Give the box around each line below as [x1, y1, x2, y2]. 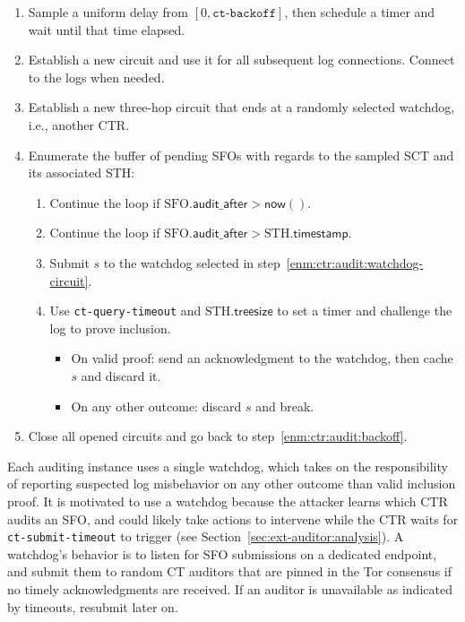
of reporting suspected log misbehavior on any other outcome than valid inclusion [7, 474, 456, 493]
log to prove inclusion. [49, 318, 171, 337]
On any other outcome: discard [71, 396, 242, 415]
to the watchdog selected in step [103, 253, 280, 272]
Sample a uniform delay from [28, 3, 189, 21]
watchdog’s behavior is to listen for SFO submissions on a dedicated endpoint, [7, 544, 437, 563]
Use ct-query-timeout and [49, 301, 202, 320]
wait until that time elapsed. [28, 20, 185, 39]
